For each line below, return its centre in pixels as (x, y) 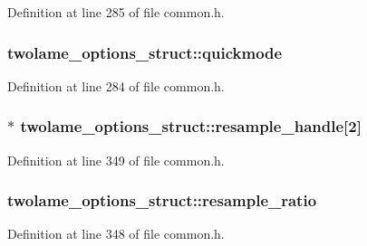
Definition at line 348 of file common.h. (116, 234)
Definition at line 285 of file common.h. (116, 12)
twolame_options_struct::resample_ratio (162, 200)
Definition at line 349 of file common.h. (116, 160)
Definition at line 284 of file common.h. (116, 85)
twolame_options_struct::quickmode (145, 52)
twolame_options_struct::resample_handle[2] (191, 126)
